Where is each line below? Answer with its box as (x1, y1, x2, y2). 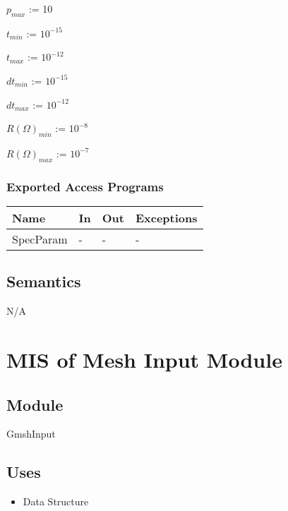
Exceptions (135, 209, 198, 226)
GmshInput (6, 426, 56, 441)
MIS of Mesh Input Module (6, 344, 282, 373)
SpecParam (12, 230, 68, 247)
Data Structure (23, 494, 89, 509)
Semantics (6, 270, 81, 292)
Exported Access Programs (6, 177, 164, 195)
